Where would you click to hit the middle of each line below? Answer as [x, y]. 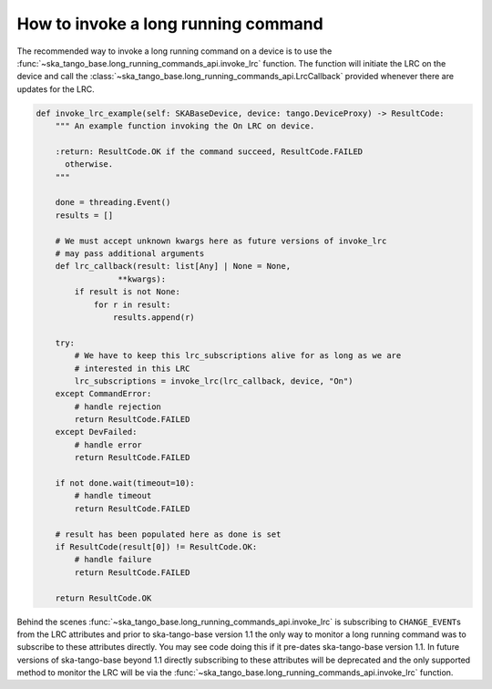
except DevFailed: [96, 432]
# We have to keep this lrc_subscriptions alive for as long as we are [238, 356]
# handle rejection [118, 406]
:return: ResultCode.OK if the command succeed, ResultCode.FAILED [209, 151]
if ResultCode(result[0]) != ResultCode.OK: [156, 546]
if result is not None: [128, 292]
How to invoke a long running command [170, 24]
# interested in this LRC [132, 368]
